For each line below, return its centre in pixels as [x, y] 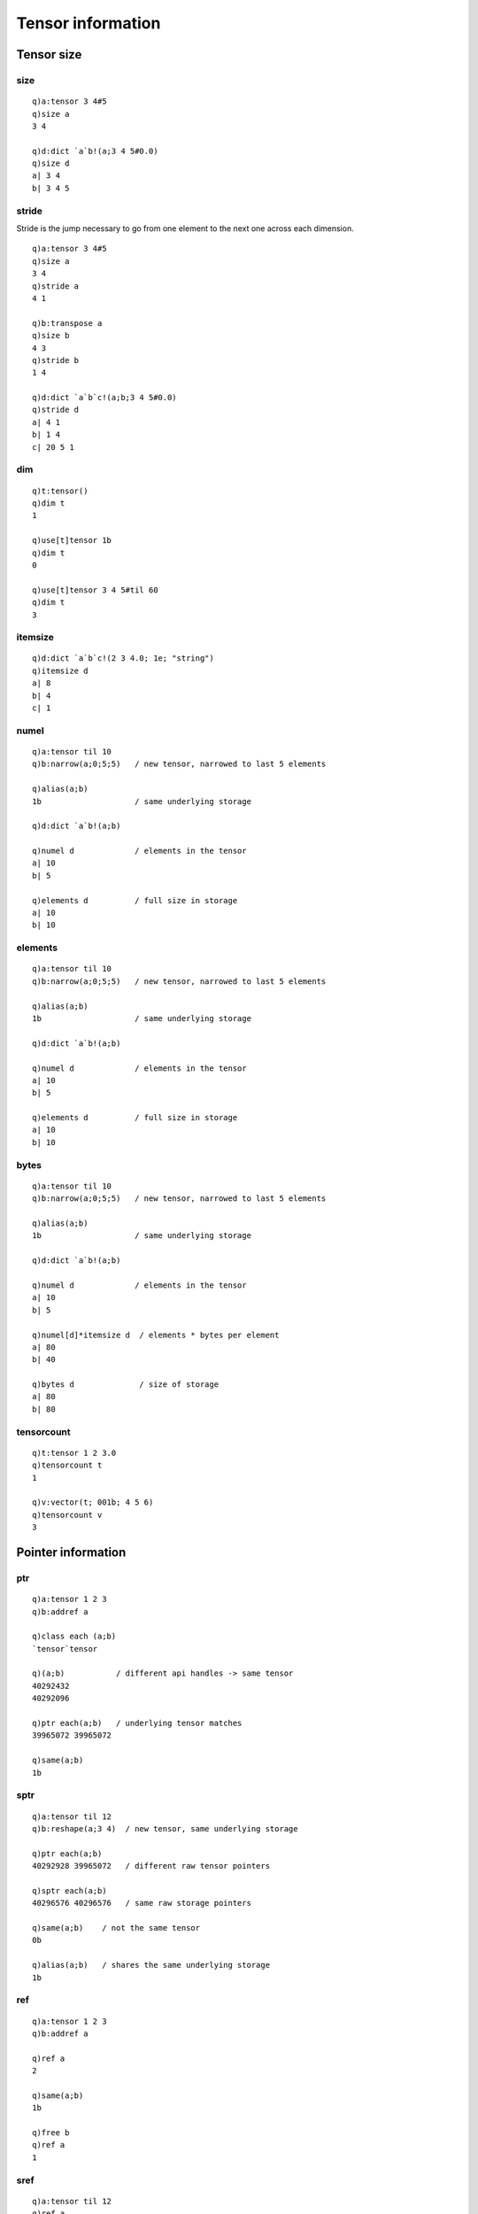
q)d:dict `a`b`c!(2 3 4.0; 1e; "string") [123, 658]
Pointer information [71, 1552]
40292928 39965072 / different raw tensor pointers [151, 1866]
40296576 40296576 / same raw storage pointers [142, 1903]
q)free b [51, 2133]
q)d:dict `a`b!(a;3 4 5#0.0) [95, 151]
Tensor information [89, 23]
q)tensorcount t [67, 1465]
